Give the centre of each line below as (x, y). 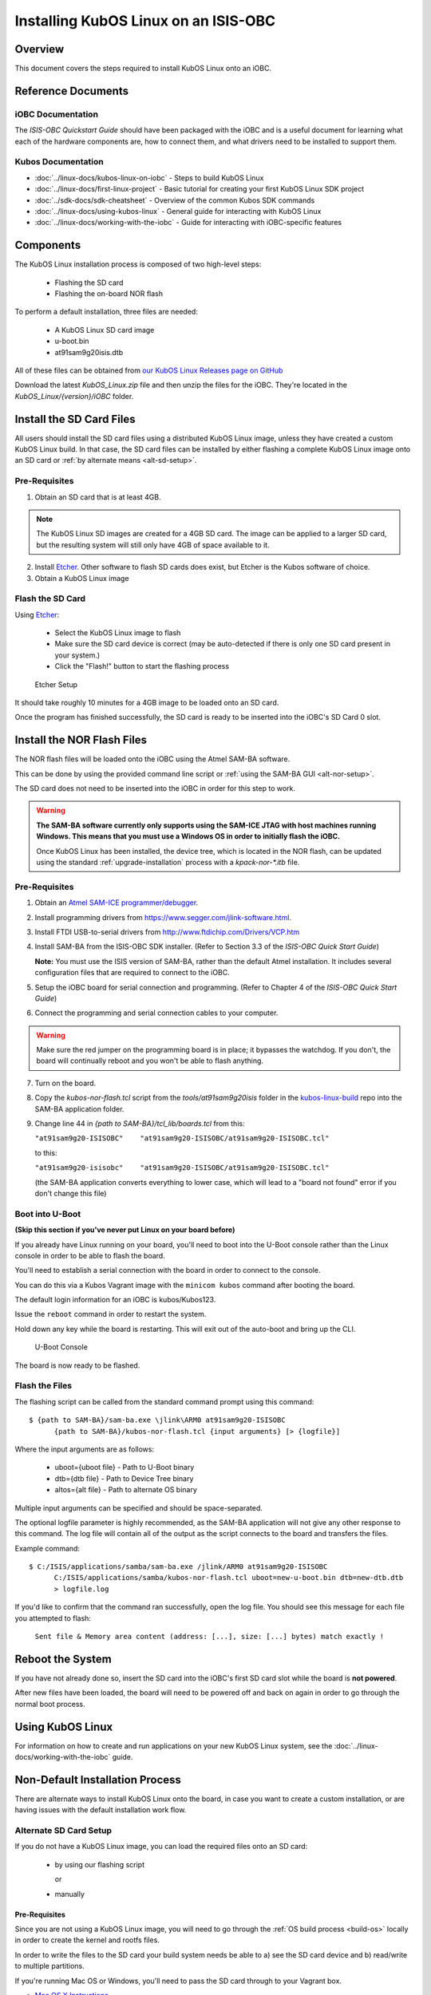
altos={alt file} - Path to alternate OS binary (126, 1490)
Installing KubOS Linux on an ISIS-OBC (145, 21)
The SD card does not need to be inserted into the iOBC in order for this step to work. (155, 788)
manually (70, 1894)
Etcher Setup (56, 684)
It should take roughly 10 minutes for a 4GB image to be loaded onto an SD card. (147, 703)
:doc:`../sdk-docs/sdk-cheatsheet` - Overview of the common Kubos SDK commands (175, 200)
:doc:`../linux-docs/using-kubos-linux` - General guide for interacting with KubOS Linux (178, 211)
